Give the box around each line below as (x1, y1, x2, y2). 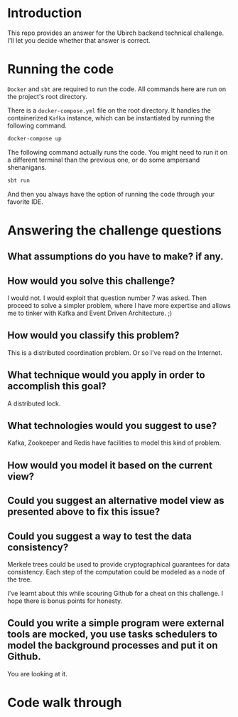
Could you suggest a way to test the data (7, 530, 192, 542)
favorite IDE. (7, 197, 44, 206)
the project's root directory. (7, 92, 87, 100)
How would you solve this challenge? (7, 274, 175, 287)
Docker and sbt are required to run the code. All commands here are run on (7, 84, 227, 93)
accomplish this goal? (7, 380, 107, 393)
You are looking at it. (7, 669, 67, 678)
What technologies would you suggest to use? (7, 420, 217, 432)
